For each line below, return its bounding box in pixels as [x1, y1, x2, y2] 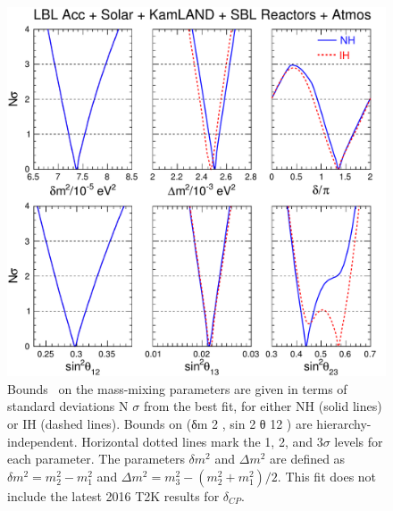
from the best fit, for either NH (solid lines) [143, 397, 382, 415]
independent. [7, 431, 78, 450]
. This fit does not [277, 466, 377, 485]
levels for [334, 431, 383, 450]
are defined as [270, 449, 346, 468]
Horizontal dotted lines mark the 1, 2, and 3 [81, 431, 323, 450]
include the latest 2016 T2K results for [7, 486, 220, 505]
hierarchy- [316, 415, 372, 433]
